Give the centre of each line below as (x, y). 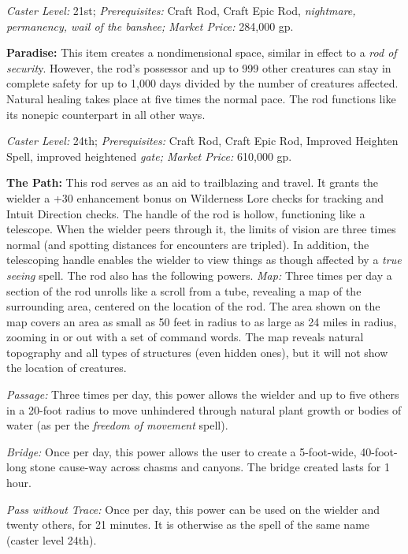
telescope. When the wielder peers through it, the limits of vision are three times (201, 229)
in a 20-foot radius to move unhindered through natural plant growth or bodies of (204, 409)
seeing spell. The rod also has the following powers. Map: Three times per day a (199, 275)
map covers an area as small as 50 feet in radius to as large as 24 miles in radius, (202, 321)
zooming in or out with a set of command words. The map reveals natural (185, 337)
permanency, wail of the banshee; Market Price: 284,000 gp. (150, 26)
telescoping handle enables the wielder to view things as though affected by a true (204, 260)
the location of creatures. (67, 368)
